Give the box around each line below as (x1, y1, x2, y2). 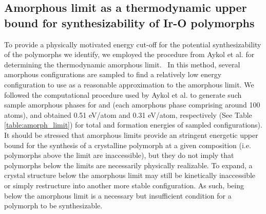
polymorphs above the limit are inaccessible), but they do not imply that (4, 150, 234, 160)
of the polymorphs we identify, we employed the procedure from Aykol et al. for (4, 49, 255, 60)
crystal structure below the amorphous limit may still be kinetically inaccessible (4, 170, 256, 181)
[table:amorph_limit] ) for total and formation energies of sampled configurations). (4, 119, 262, 130)
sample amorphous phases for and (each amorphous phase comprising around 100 (4, 99, 260, 110)
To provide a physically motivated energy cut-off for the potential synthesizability (4, 39, 261, 49)
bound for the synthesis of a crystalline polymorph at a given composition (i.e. (4, 139, 251, 150)
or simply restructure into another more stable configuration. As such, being (4, 180, 244, 190)
